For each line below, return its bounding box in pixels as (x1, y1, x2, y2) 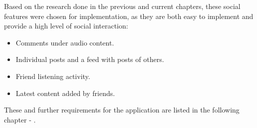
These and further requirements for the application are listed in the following (4, 104, 240, 115)
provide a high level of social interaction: (4, 20, 128, 31)
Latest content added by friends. (15, 87, 115, 98)
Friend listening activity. (15, 70, 90, 81)
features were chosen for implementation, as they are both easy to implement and (4, 10, 254, 21)
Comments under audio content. (15, 37, 114, 47)
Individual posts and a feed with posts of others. (15, 54, 164, 64)
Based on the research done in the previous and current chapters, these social (4, 1, 241, 11)
